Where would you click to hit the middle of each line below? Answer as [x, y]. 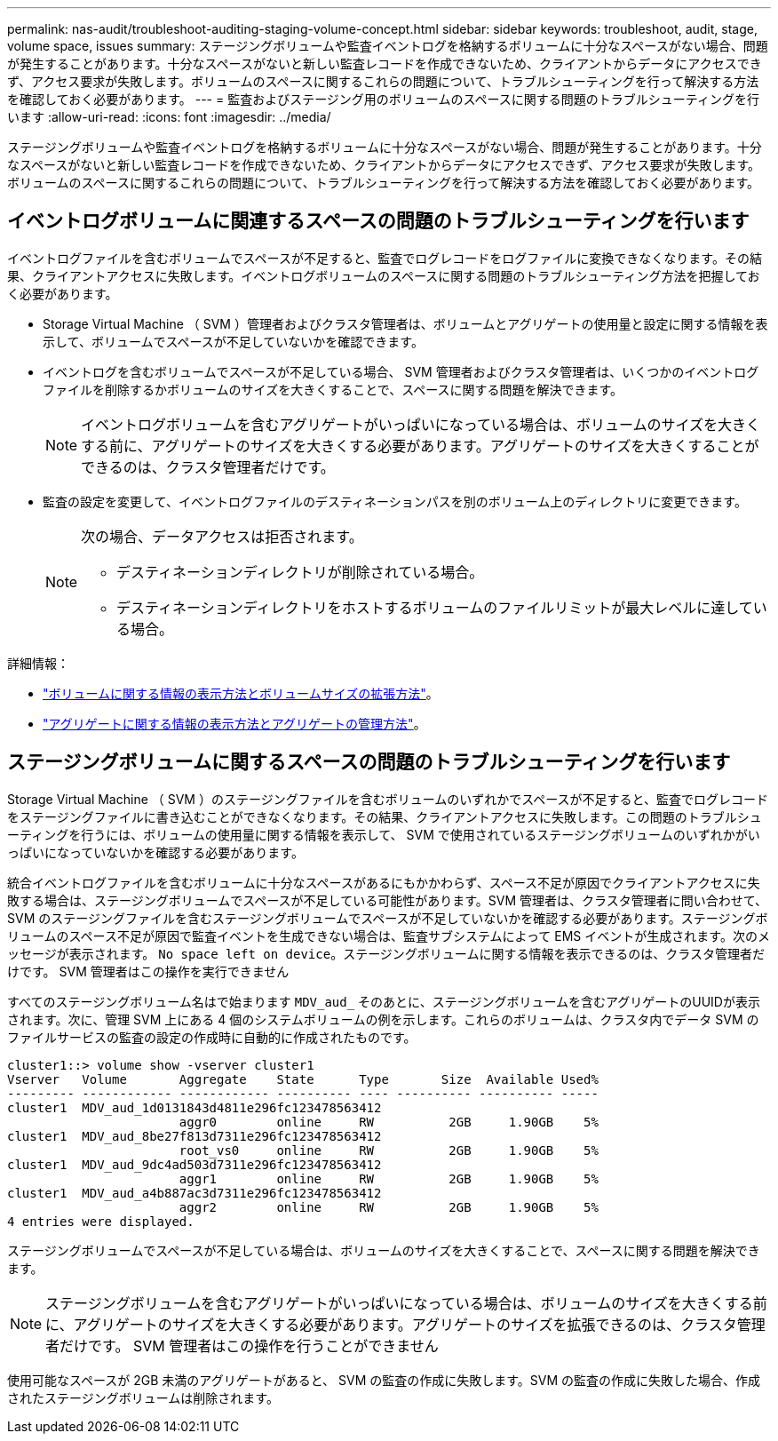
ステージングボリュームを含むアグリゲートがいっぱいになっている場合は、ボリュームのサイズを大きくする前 [406, 1303]
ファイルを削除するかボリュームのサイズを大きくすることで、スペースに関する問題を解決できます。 [333, 389]
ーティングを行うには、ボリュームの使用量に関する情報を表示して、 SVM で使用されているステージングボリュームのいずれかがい [384, 834]
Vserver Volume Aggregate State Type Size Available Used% [303, 1079]
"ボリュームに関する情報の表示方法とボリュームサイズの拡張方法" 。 [241, 693]
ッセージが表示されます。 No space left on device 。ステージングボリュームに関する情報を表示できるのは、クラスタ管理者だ [386, 953]
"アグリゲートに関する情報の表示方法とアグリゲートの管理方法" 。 [234, 723]
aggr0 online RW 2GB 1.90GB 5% [389, 1122]
